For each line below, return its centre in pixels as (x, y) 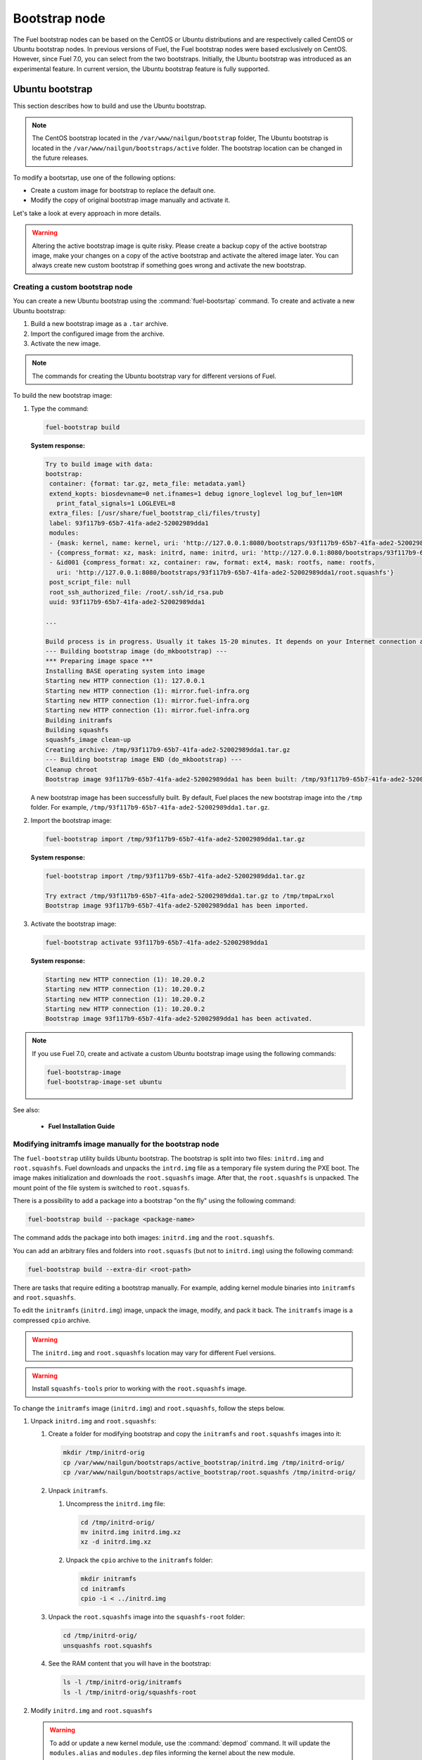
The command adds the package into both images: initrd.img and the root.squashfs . (144, 1238)
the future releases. (60, 158)
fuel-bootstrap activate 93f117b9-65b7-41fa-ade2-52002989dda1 (157, 942)
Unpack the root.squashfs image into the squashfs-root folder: (147, 1617)
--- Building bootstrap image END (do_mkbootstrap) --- (144, 760)
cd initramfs (103, 1589)
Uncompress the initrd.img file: (115, 1504)
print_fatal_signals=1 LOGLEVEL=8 (116, 504)
